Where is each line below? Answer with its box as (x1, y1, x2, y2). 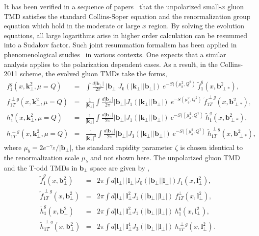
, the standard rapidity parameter (71, 142, 173, 152)
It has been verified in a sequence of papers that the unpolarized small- (4, 1, 221, 11)
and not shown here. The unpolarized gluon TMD (90, 152, 240, 163)
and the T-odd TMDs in (4, 162, 78, 172)
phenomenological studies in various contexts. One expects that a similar (4, 49, 226, 59)
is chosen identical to (180, 142, 243, 152)
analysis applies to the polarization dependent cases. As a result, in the (4, 59, 218, 69)
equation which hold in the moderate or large (4, 21, 140, 31)
